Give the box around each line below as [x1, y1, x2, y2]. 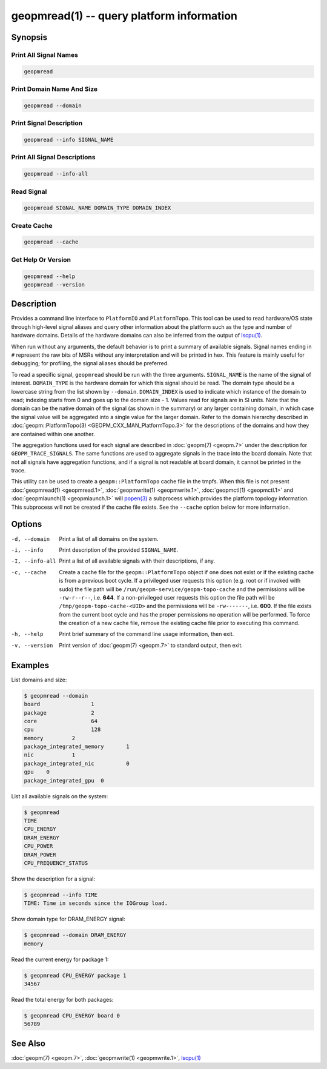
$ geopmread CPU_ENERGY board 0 [24, 1012, 121, 1019]
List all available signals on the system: [11, 792, 108, 799]
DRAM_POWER [24, 851, 56, 858]
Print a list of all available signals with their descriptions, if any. [59, 557, 215, 564]
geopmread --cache [24, 239, 79, 245]
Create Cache [11, 221, 53, 230]
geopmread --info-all [24, 170, 88, 177]
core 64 [24, 718, 98, 724]
